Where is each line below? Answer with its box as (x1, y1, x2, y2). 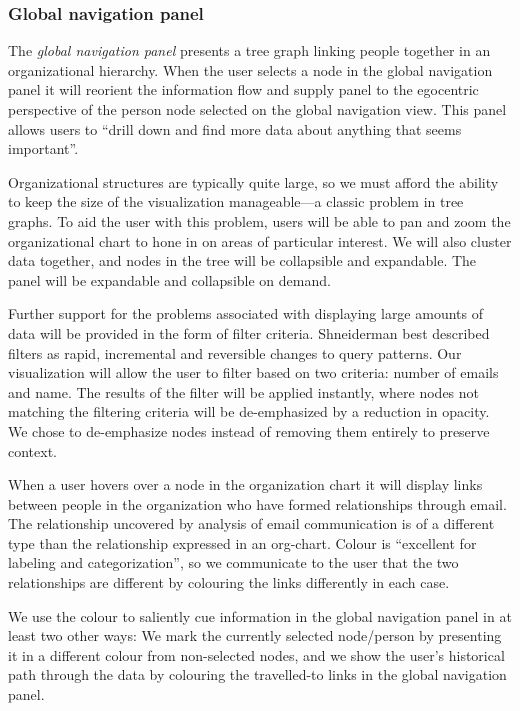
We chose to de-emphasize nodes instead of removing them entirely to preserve (8, 420, 490, 441)
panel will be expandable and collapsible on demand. (8, 269, 331, 290)
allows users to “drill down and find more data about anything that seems (8, 118, 462, 139)
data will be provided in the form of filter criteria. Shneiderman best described (8, 322, 490, 343)
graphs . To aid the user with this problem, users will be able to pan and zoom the (8, 210, 511, 231)
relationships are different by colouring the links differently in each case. (8, 572, 450, 593)
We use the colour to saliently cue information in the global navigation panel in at (8, 605, 512, 626)
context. (8, 440, 57, 461)
